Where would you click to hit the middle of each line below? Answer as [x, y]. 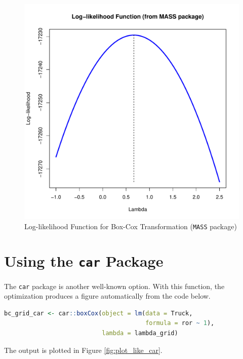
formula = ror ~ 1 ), [180, 323]
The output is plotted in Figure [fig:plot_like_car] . [83, 350]
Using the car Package [84, 261]
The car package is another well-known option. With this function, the [114, 286]
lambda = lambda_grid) [140, 333]
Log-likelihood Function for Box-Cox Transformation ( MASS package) [131, 226]
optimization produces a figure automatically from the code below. [107, 296]
